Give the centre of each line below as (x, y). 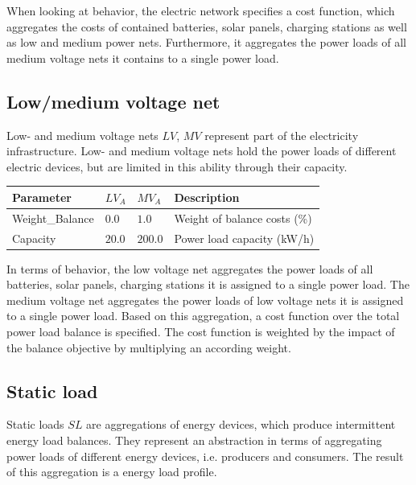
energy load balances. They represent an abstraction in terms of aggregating (194, 440)
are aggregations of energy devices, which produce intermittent (241, 424)
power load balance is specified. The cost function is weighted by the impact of (201, 332)
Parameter (42, 197)
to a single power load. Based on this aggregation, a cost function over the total (203, 316)
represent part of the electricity (282, 135)
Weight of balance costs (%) (243, 218)
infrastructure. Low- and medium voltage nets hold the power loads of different (202, 151)
